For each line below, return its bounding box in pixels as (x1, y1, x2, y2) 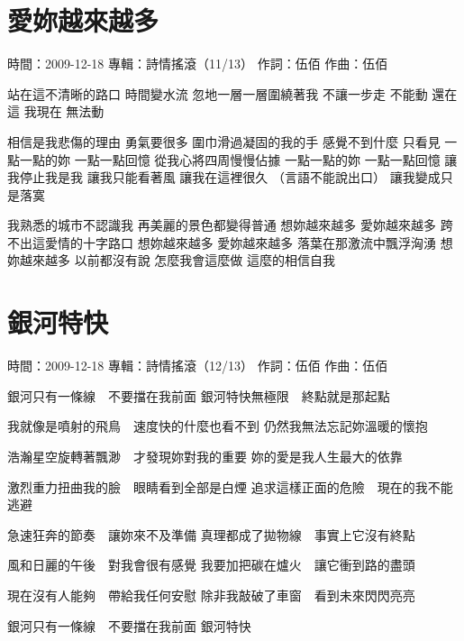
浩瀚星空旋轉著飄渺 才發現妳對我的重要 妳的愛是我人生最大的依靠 (7, 446, 403, 465)
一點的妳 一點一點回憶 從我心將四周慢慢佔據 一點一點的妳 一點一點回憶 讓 (19, 150, 458, 169)
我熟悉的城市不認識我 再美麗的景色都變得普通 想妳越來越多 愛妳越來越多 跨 (7, 215, 453, 234)
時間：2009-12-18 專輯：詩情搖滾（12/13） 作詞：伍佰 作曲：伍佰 (7, 356, 388, 375)
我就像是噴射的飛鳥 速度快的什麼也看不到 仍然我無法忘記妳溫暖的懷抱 (7, 417, 428, 435)
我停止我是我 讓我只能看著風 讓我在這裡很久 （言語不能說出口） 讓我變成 (7, 168, 441, 187)
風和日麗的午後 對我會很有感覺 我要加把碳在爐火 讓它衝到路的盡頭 (7, 555, 415, 574)
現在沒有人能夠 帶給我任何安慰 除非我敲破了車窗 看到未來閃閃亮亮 (7, 585, 415, 604)
